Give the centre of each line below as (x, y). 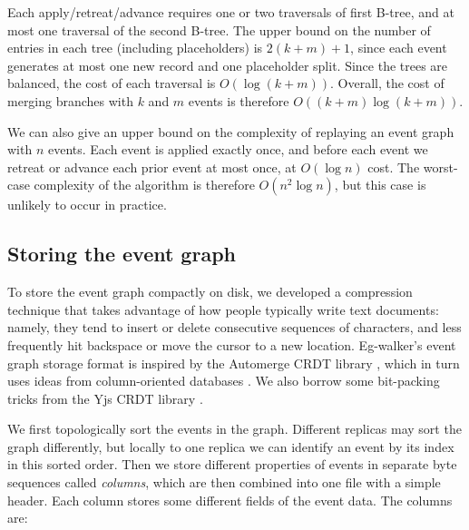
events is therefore (239, 100)
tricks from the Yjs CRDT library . (105, 398)
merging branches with (70, 100)
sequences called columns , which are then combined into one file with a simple (224, 482)
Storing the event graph (122, 254)
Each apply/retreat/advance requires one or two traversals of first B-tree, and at (231, 12)
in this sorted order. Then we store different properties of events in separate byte (232, 464)
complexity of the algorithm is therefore (144, 185)
